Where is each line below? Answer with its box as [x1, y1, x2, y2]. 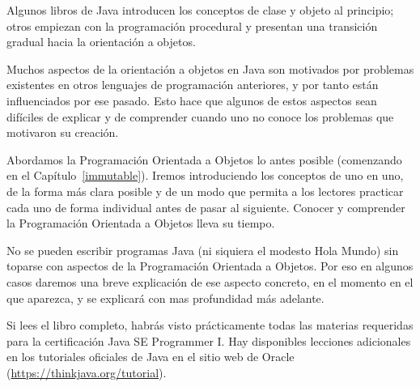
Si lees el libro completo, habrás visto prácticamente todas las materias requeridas [6, 317, 414, 334]
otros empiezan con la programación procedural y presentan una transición [6, 17, 378, 34]
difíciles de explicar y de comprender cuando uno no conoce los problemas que [6, 108, 394, 125]
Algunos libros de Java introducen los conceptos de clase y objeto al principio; [6, 2, 394, 18]
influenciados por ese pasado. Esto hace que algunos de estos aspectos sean [6, 91, 377, 108]
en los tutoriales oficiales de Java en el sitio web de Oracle [6, 348, 295, 365]
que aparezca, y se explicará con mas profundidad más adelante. [6, 289, 325, 306]
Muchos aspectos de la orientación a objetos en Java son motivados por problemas [6, 60, 414, 77]
